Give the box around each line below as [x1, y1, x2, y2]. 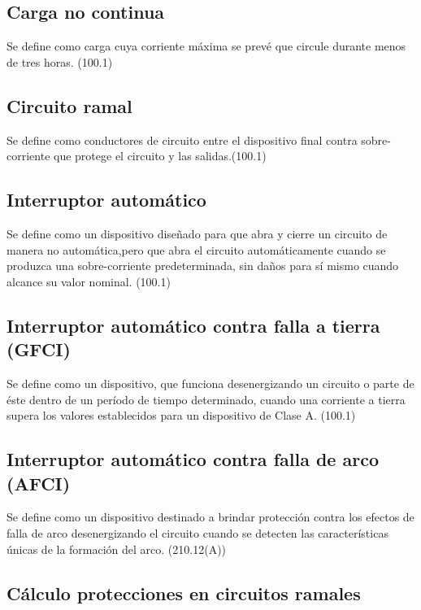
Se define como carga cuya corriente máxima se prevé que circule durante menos [7, 37, 406, 54]
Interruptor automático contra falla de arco [7, 447, 379, 472]
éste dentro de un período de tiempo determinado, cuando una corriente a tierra [7, 390, 406, 407]
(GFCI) [7, 337, 71, 362]
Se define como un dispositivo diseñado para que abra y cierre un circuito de [7, 224, 388, 242]
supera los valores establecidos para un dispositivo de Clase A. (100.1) [7, 407, 356, 424]
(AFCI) [7, 470, 71, 495]
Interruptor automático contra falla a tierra [7, 312, 380, 338]
